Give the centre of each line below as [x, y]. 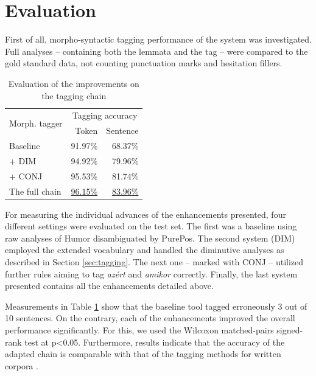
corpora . [22, 365]
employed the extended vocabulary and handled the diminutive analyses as [145, 250]
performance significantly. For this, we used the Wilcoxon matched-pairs [139, 330]
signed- [290, 330]
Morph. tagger [36, 123]
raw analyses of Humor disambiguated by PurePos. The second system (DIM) [150, 238]
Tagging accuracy [105, 115]
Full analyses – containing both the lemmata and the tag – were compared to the [156, 51]
